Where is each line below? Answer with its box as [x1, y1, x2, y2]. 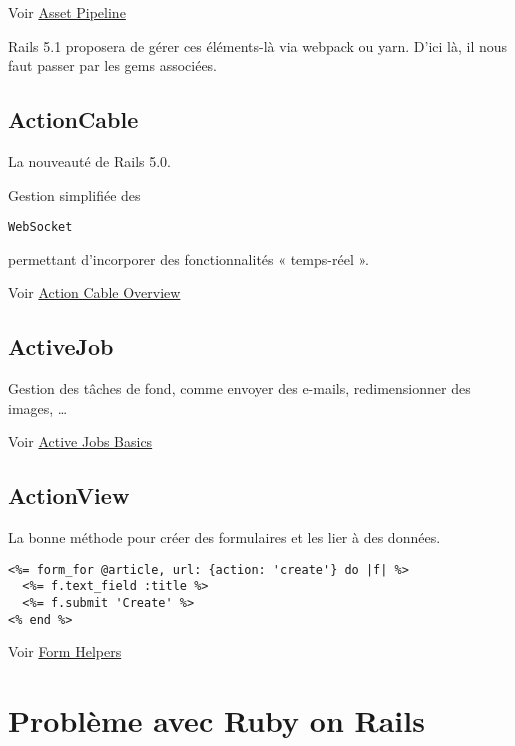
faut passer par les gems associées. [8, 55, 218, 76]
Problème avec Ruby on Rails [8, 700, 425, 741]
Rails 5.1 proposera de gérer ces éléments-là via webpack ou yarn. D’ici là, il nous [8, 35, 508, 56]
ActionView [8, 480, 130, 511]
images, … [8, 397, 68, 418]
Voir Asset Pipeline [8, 2, 126, 22]
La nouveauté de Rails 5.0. [8, 150, 172, 171]
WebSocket [8, 220, 73, 235]
